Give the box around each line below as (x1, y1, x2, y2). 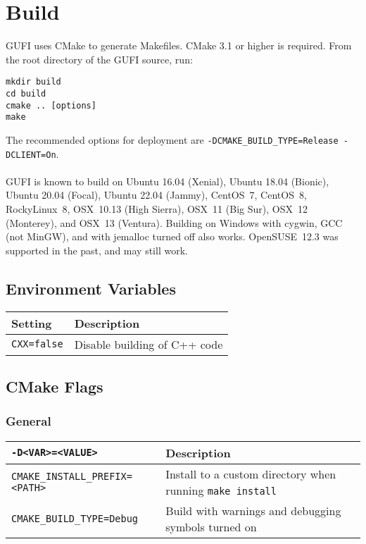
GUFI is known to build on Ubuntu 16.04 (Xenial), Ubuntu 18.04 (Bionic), (6, 173, 329, 188)
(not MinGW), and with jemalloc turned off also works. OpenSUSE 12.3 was (6, 229, 339, 244)
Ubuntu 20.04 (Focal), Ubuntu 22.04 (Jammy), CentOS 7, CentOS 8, (6, 187, 307, 202)
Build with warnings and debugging (165, 502, 341, 519)
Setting (11, 314, 52, 331)
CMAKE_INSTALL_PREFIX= (11, 470, 132, 482)
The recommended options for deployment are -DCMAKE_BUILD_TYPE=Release (6, 132, 339, 147)
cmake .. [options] (6, 100, 96, 111)
